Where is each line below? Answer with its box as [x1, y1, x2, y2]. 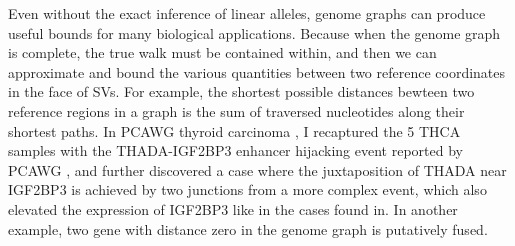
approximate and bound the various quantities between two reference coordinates [8, 61, 506, 82]
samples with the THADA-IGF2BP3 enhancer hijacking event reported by [8, 140, 463, 161]
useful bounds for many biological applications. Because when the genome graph [8, 22, 501, 43]
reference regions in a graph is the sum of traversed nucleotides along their [8, 100, 465, 121]
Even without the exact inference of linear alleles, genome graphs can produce [8, 3, 486, 23]
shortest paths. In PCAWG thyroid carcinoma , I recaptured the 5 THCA [8, 120, 461, 141]
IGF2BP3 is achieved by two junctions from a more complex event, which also [8, 179, 487, 200]
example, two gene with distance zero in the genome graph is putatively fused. [8, 218, 488, 239]
